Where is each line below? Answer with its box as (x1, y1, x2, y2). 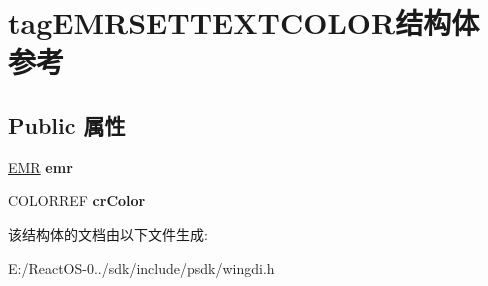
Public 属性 (8, 109, 126, 140)
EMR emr (8, 156, 73, 177)
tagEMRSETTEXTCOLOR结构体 (8, 2, 480, 43)
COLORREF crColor (8, 190, 146, 211)
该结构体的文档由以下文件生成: (8, 223, 208, 244)
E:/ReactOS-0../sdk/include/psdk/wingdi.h (8, 257, 275, 278)
